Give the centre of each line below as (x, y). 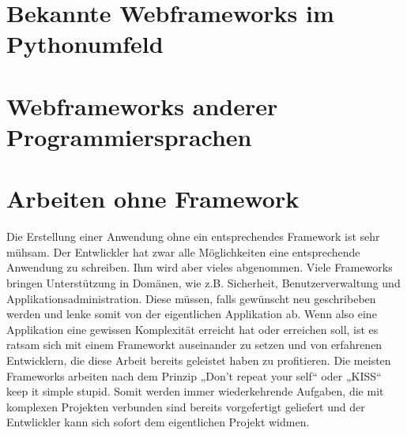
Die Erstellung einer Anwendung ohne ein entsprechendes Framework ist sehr (193, 236)
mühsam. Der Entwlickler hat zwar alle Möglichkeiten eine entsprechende (183, 251)
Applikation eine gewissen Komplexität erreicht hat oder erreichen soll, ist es (192, 329)
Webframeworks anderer (142, 105)
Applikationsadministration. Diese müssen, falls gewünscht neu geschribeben (191, 298)
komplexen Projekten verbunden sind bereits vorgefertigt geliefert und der (186, 406)
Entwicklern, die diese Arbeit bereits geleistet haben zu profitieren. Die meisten (199, 360)
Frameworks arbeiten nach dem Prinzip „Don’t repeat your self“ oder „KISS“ (194, 375)
